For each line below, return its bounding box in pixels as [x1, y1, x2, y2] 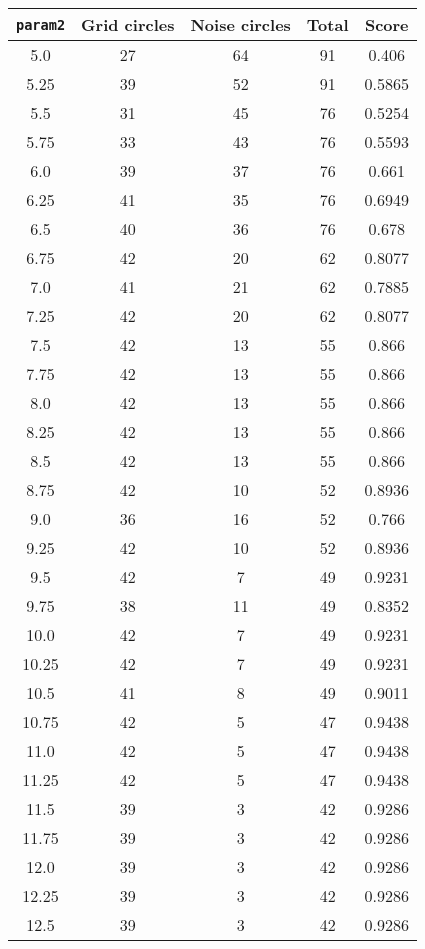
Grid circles [81, 13, 175, 36]
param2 [16, 16, 66, 33]
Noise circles [190, 13, 291, 36]
